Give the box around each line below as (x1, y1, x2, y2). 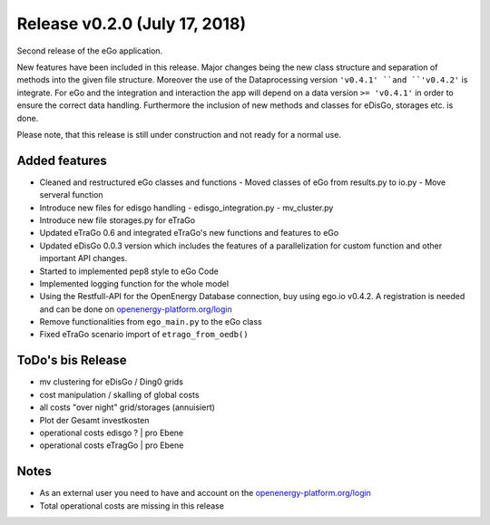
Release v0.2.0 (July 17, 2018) (16, 14, 247, 34)
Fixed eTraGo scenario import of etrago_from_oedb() (39, 329, 249, 340)
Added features (16, 152, 108, 168)
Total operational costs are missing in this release (39, 500, 224, 511)
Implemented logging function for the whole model (39, 277, 230, 289)
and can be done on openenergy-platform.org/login (39, 304, 232, 315)
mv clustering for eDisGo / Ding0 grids (39, 376, 183, 387)
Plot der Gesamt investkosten (39, 414, 150, 425)
